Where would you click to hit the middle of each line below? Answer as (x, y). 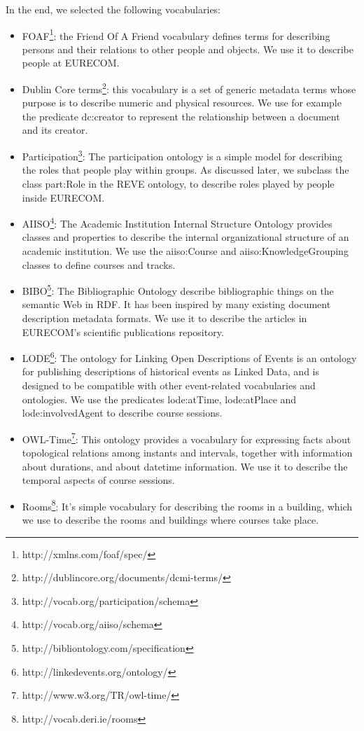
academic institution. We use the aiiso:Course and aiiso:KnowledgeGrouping (185, 250)
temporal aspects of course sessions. (98, 480)
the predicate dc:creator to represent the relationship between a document (181, 116)
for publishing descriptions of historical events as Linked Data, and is (170, 371)
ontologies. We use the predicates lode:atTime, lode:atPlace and (159, 399)
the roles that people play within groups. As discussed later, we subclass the (185, 170)
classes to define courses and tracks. (99, 264)
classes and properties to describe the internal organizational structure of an (185, 237)
